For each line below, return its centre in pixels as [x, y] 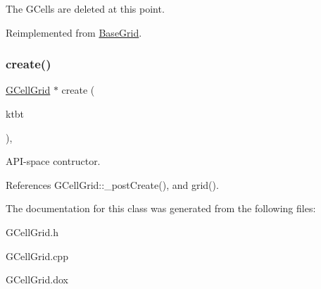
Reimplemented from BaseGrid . [74, 32]
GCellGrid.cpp [37, 256]
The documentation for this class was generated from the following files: [161, 208]
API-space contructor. [53, 161]
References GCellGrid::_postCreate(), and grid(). [112, 184]
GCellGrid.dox [37, 279]
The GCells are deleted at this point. [85, 8]
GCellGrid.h [32, 232]
